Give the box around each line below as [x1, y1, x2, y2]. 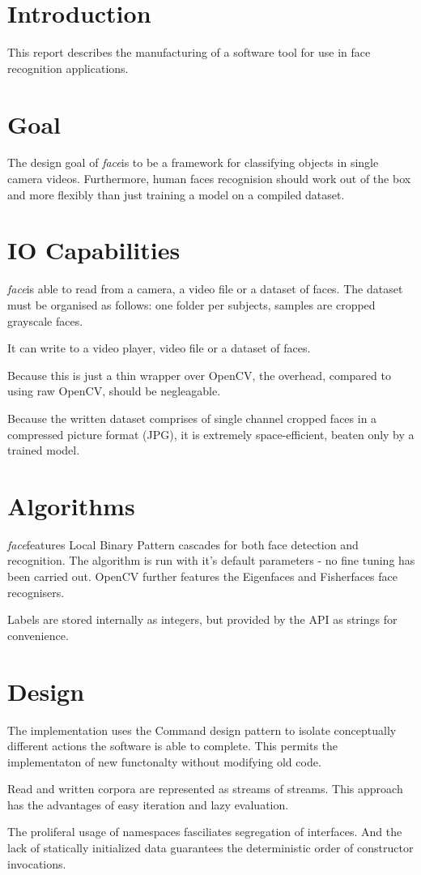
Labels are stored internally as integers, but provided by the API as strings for [7, 611, 398, 628]
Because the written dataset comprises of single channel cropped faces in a [7, 409, 377, 426]
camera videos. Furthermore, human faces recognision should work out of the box [7, 170, 411, 187]
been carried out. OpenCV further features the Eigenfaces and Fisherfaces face [7, 568, 398, 584]
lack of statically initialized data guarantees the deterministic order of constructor [7, 839, 414, 856]
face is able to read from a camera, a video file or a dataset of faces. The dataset [7, 280, 403, 297]
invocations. [7, 855, 66, 872]
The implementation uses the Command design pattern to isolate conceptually [7, 721, 397, 738]
